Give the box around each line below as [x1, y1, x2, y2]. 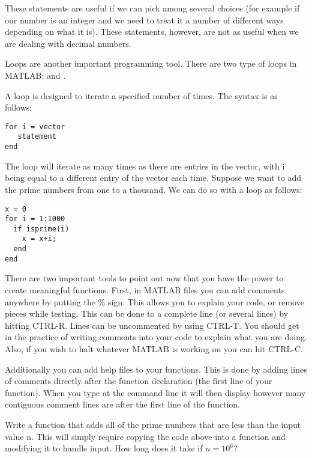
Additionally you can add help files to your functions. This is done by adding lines [5, 362, 307, 375]
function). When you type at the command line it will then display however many [5, 386, 306, 398]
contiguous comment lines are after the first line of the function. [5, 398, 240, 411]
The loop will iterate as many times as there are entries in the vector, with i [5, 159, 285, 172]
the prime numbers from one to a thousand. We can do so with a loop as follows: [5, 183, 302, 195]
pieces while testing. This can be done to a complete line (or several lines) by [5, 307, 289, 320]
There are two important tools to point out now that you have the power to [5, 272, 284, 284]
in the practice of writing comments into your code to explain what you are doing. [5, 331, 307, 343]
